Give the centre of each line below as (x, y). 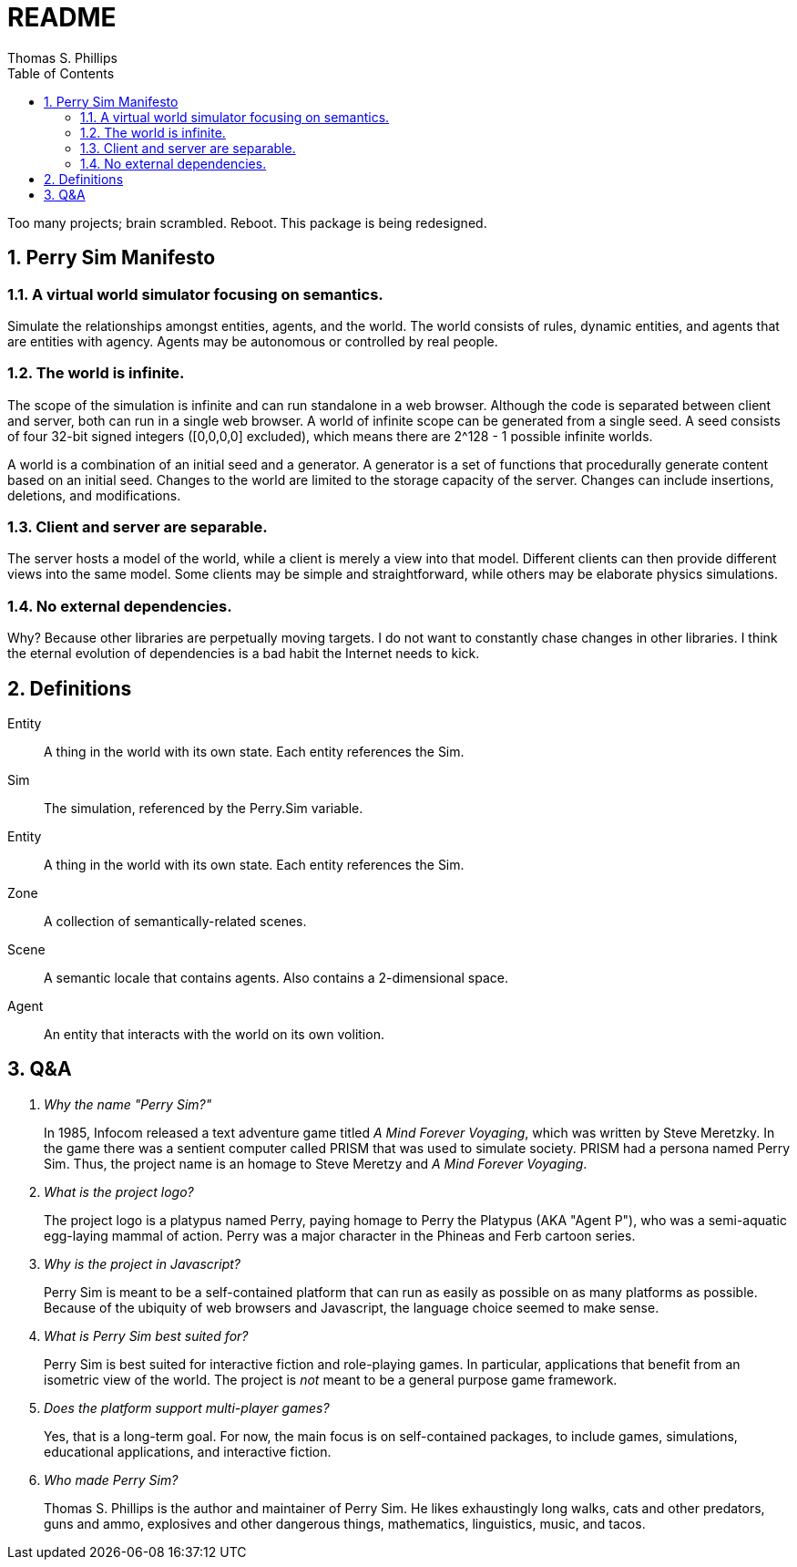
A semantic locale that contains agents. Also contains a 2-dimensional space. (276, 978)
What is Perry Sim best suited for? (146, 1335)
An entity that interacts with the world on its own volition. (214, 1035)
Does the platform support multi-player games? (187, 1407)
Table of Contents (61, 73)
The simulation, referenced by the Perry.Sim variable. (204, 809)
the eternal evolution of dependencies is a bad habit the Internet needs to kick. (244, 654)
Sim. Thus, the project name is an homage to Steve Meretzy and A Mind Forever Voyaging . (316, 1163)
